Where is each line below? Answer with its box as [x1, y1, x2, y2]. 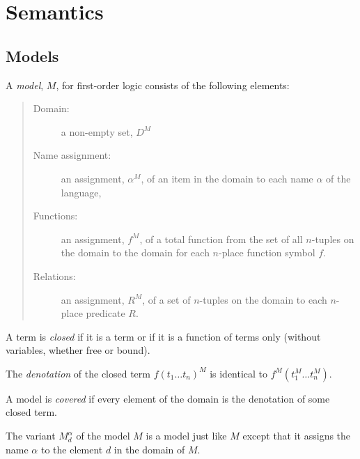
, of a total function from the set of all [139, 231, 303, 246]
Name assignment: [33, 148, 111, 162]
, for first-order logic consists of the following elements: [56, 77, 290, 92]
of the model [76, 428, 130, 443]
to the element [40, 442, 103, 456]
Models [6, 45, 59, 66]
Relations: [33, 268, 76, 283]
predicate [86, 306, 125, 320]
